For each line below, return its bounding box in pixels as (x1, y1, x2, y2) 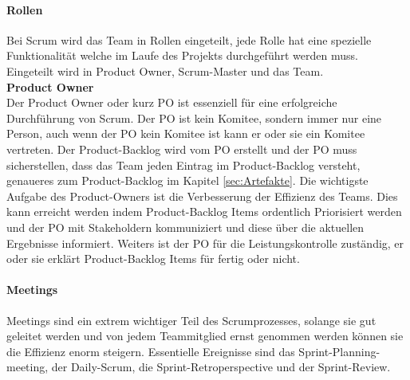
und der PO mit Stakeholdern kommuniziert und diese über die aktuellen (6, 218, 365, 235)
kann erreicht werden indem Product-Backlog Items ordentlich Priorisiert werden (6, 203, 402, 220)
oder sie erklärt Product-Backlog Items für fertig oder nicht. (6, 250, 300, 267)
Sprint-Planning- (298, 343, 380, 359)
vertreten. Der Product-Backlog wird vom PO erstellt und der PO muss (6, 140, 357, 157)
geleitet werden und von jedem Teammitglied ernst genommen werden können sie (6, 327, 404, 344)
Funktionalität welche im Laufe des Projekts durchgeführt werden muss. (6, 47, 358, 64)
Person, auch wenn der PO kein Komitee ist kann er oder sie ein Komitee (6, 125, 365, 142)
